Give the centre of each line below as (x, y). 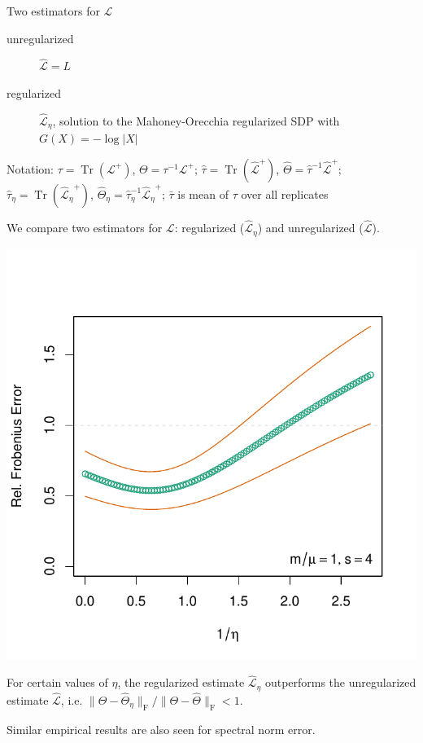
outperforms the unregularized (340, 682)
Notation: (30, 168)
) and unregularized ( (310, 228)
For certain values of (57, 682)
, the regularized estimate (181, 682)
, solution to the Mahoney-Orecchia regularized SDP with (196, 120)
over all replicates (285, 193)
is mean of (203, 193)
